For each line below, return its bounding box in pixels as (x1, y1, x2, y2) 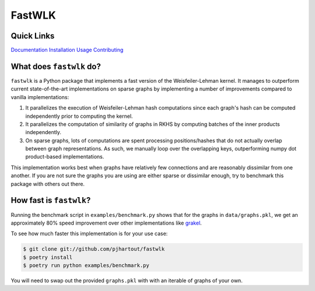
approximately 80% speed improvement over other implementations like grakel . (10, 219, 202, 226)
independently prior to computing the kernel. (25, 113, 134, 120)
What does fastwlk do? (10, 61, 101, 71)
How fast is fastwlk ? (10, 195, 91, 205)
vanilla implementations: (10, 93, 69, 100)
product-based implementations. (25, 153, 104, 160)
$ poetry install (23, 254, 73, 261)
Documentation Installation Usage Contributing (10, 47, 124, 54)
